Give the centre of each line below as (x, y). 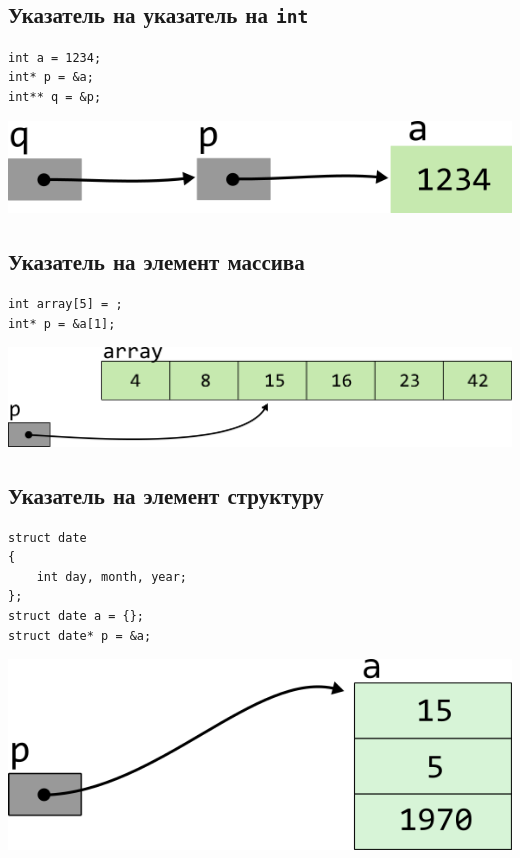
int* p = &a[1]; (62, 323)
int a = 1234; (55, 57)
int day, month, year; (111, 576)
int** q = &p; (55, 96)
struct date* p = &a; (80, 635)
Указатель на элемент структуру (166, 494)
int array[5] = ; (65, 304)
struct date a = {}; (76, 615)
